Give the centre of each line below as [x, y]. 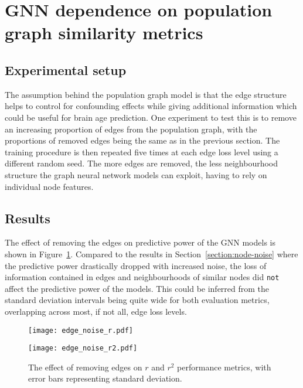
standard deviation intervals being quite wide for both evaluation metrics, [137, 300]
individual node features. [49, 186]
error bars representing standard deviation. [105, 378]
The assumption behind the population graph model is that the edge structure [146, 94]
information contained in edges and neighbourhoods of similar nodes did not [142, 277]
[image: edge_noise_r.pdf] [81, 330]
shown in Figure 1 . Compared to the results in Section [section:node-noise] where [151, 253]
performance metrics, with [224, 367]
